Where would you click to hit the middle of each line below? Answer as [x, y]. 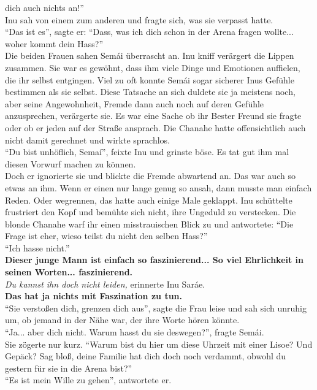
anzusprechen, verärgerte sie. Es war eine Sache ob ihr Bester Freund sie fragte [153, 116]
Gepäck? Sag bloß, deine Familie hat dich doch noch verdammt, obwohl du [146, 356]
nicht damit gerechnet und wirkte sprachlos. [87, 140]
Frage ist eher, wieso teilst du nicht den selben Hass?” [106, 236]
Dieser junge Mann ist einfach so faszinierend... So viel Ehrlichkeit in [155, 260]
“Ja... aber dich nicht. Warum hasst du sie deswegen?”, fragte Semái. [135, 332]
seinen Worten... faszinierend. [69, 272]
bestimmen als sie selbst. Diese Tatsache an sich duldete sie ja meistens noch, [150, 92]
